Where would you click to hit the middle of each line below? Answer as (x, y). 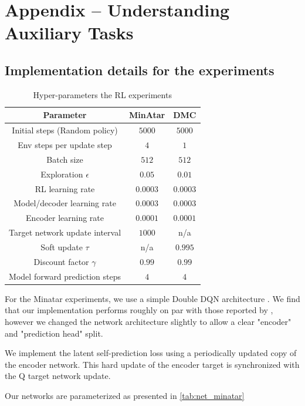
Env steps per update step (65, 145)
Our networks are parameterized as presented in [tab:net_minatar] (125, 395)
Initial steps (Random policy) (65, 130)
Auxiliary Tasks (69, 33)
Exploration (62, 174)
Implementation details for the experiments (140, 70)
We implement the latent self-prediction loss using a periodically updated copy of (151, 353)
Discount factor (61, 261)
